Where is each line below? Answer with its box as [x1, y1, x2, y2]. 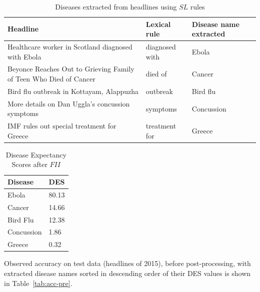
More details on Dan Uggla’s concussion [7, 98, 130, 108]
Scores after [11, 159, 47, 169]
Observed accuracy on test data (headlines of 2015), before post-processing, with [4, 258, 251, 268]
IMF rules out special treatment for [7, 120, 116, 131]
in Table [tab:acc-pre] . [4, 277, 72, 288]
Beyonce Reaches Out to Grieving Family [7, 63, 134, 74]
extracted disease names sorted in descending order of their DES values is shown [4, 267, 251, 278]
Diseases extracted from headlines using [55, 1, 177, 11]
